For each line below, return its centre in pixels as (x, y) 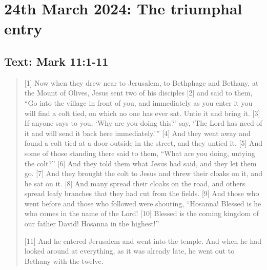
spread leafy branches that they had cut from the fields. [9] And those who (142, 193)
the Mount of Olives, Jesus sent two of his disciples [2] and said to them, (138, 93)
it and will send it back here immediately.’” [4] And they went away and (137, 133)
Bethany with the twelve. (64, 261)
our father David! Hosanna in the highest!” (92, 224)
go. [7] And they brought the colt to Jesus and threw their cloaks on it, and (143, 173)
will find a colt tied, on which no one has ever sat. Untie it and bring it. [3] (142, 113)
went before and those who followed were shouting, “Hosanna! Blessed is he (143, 203)
